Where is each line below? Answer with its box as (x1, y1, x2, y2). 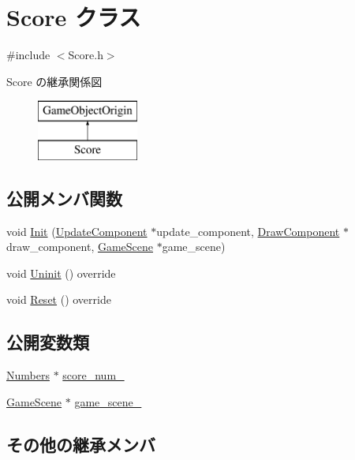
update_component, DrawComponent (156, 223, 340, 239)
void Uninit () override (6, 264, 116, 281)
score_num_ (62, 367, 125, 383)
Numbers (6, 367, 50, 383)
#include (6, 47, 50, 63)
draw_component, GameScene (6, 238, 154, 255)
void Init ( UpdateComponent (6, 223, 148, 239)
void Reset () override (6, 291, 111, 308)
